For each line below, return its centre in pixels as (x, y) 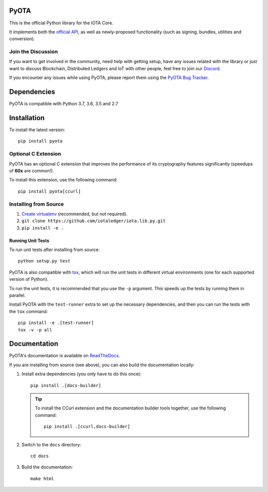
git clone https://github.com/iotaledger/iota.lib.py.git (94, 221)
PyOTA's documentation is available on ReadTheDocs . (65, 356)
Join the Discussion (33, 52)
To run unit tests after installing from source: (55, 250)
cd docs (40, 456)
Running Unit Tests (29, 241)
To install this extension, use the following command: (63, 180)
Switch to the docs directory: (51, 444)
